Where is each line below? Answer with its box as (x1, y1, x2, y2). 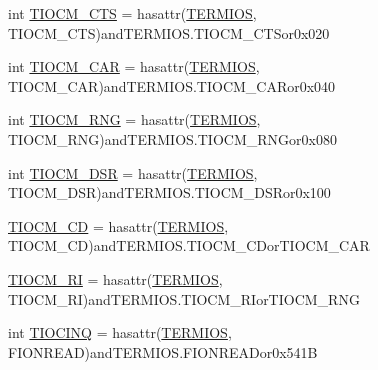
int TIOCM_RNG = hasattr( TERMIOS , (8, 109, 261, 130)
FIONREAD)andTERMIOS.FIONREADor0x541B (8, 341, 318, 362)
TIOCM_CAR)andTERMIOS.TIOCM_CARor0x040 (8, 75, 336, 96)
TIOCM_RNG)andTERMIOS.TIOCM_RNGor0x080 (8, 128, 337, 149)
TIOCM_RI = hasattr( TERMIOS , (8, 268, 223, 289)
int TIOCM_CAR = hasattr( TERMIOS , (8, 56, 260, 77)
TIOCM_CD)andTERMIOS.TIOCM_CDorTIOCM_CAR (8, 235, 370, 256)
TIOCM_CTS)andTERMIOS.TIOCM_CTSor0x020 (8, 22, 330, 43)
